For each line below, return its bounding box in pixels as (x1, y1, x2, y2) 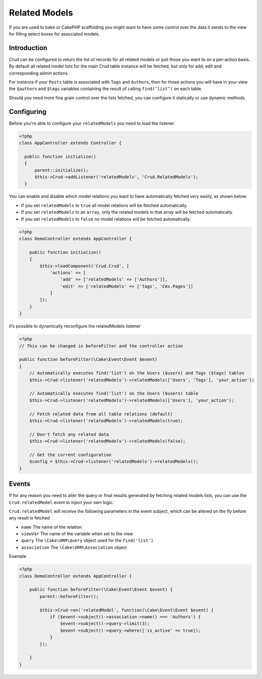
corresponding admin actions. (9, 70, 69, 76)
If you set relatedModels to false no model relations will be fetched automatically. (21, 216, 191, 222)
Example (9, 554, 27, 559)
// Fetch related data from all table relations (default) (29, 411, 173, 417)
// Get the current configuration (29, 452, 112, 457)
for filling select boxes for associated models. (9, 31, 100, 36)
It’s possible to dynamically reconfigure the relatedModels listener (9, 323, 141, 329)
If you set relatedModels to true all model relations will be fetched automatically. (21, 202, 188, 208)
